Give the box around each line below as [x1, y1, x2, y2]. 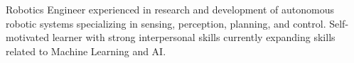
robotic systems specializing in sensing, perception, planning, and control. [6, 16, 326, 30]
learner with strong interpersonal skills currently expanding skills [52, 30, 336, 45]
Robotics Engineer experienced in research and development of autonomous [6, 2, 334, 16]
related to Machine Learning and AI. [6, 43, 166, 58]
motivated [6, 30, 50, 45]
